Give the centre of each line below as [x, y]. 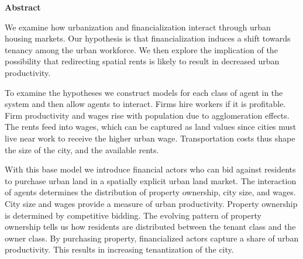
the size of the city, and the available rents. [82, 149]
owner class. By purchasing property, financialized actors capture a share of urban [152, 238]
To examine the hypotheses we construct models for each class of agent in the [144, 92]
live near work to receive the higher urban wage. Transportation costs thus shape [150, 138]
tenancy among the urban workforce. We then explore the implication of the [141, 49]
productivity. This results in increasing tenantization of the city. [119, 249]
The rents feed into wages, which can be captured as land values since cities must [151, 127]
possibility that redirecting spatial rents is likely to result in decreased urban [142, 61]
